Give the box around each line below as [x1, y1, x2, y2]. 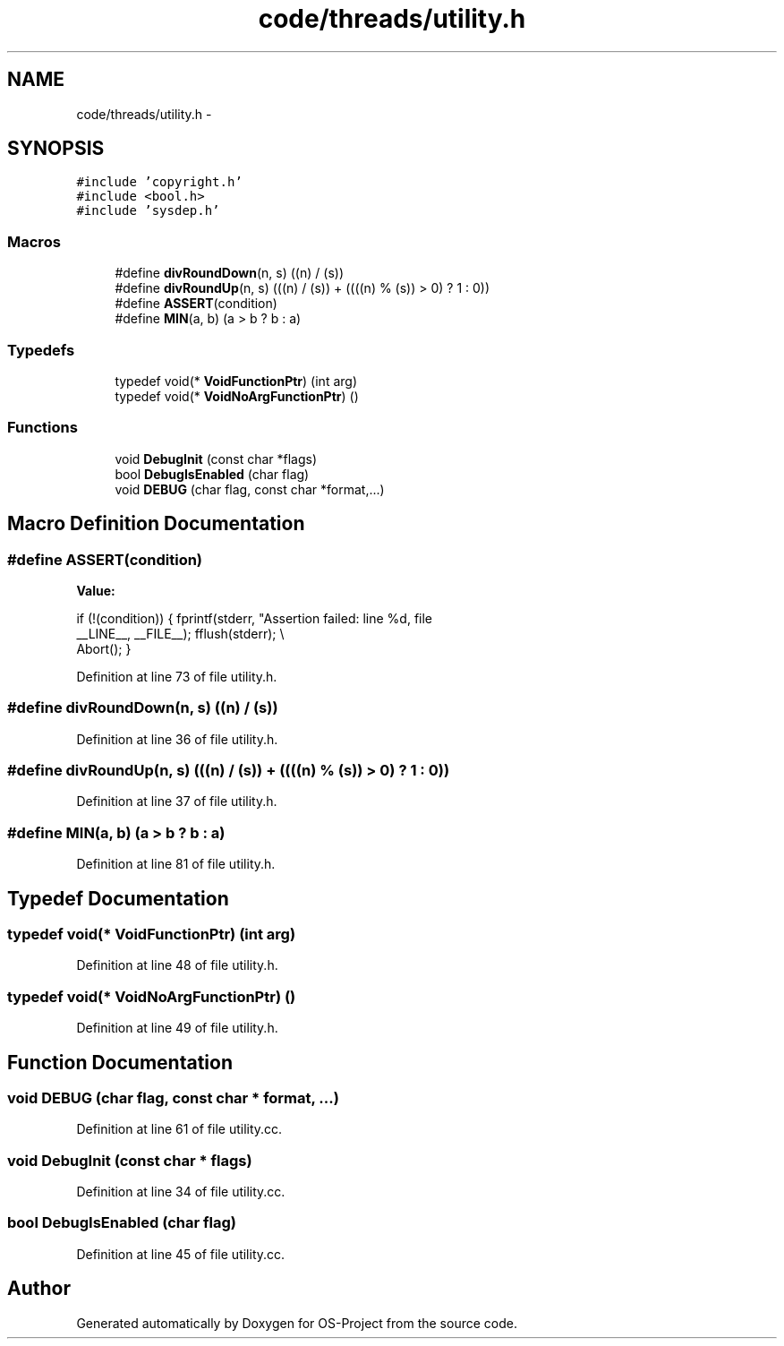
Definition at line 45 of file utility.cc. [76, 1246, 285, 1262]
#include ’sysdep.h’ [76, 203, 220, 219]
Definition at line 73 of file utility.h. [76, 668, 277, 684]
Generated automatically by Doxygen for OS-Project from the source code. [76, 1315, 517, 1331]
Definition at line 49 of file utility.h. [76, 1020, 278, 1036]
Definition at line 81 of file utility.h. [76, 856, 276, 872]
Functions [7, 418, 78, 437]
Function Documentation [7, 1050, 233, 1074]
